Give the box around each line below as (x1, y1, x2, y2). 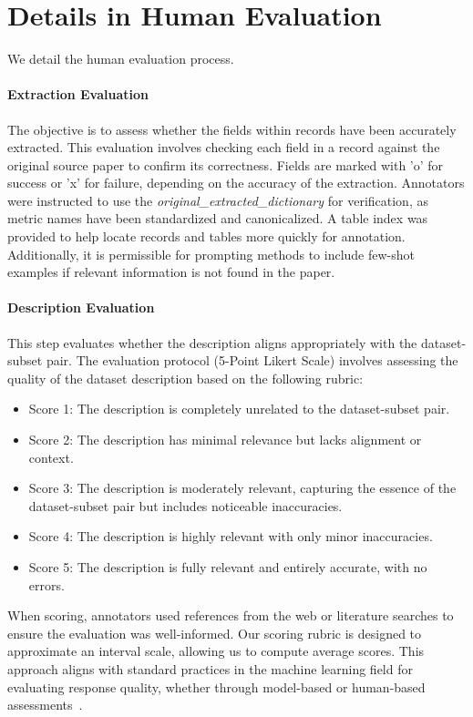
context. (28, 447, 74, 466)
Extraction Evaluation (7, 85, 149, 104)
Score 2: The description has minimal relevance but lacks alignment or (28, 430, 422, 449)
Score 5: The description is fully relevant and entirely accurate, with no (28, 558, 427, 576)
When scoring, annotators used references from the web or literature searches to (7, 606, 454, 625)
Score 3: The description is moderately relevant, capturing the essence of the (28, 478, 457, 497)
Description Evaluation (7, 298, 155, 317)
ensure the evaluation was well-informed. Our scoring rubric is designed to (7, 623, 422, 642)
